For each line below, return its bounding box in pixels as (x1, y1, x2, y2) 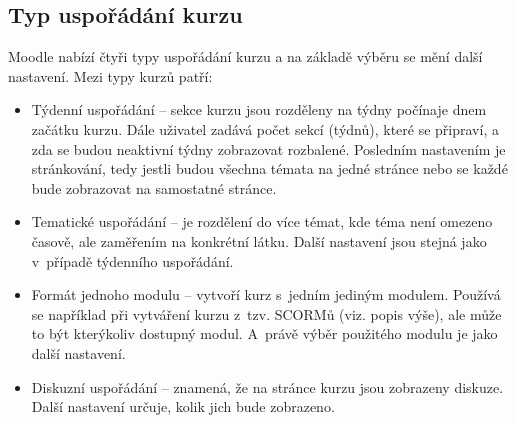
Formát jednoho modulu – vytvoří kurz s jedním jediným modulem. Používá (31, 284, 501, 305)
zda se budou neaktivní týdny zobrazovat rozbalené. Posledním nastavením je (31, 138, 506, 159)
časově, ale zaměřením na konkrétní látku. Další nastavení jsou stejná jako (31, 230, 487, 251)
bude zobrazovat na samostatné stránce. (31, 177, 277, 198)
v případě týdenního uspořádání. (31, 250, 234, 271)
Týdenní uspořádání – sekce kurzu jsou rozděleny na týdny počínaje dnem (31, 99, 487, 120)
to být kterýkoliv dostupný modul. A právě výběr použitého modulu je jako (31, 323, 498, 344)
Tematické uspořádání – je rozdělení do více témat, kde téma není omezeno (31, 211, 493, 232)
